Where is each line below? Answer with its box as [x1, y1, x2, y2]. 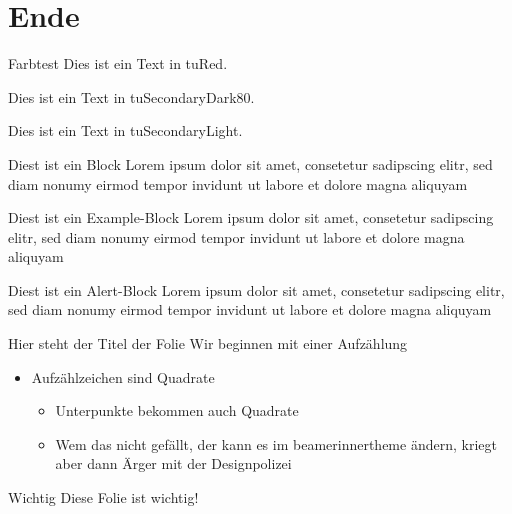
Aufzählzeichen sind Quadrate [31, 366, 215, 387]
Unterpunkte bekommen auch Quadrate [55, 400, 299, 421]
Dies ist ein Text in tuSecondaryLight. [8, 120, 243, 141]
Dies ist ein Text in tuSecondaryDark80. [8, 86, 255, 107]
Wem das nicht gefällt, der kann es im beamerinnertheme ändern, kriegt [55, 433, 497, 454]
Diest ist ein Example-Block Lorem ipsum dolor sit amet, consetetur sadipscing [8, 207, 494, 228]
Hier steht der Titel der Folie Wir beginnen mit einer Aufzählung [8, 333, 408, 354]
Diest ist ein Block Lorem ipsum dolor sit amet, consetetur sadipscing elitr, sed [8, 153, 493, 174]
